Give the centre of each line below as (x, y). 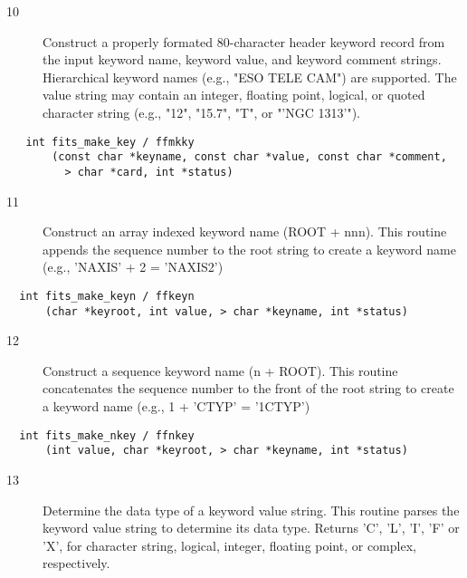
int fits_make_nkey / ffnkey (107, 435)
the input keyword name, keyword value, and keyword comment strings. (242, 59)
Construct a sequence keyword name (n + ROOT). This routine (220, 370)
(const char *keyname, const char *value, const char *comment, (249, 157)
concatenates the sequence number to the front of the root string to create (248, 388)
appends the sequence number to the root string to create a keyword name (249, 249)
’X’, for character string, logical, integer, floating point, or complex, (229, 545)
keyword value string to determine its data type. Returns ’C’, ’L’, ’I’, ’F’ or (251, 528)
